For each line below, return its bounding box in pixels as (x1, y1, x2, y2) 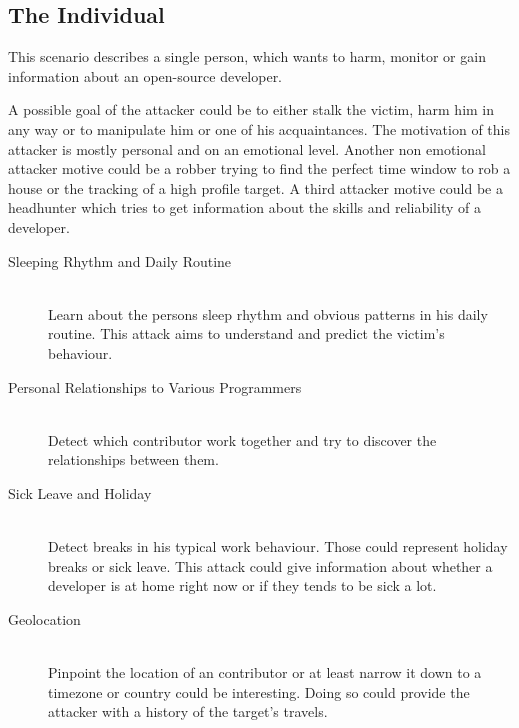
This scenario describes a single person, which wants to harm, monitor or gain (8, 46, 486, 67)
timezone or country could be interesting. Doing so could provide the (48, 681, 470, 702)
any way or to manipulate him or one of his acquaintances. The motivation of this (8, 118, 510, 139)
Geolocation (8, 608, 81, 629)
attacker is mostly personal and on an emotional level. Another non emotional (8, 138, 486, 159)
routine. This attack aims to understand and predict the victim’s (48, 323, 445, 344)
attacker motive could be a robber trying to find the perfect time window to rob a (8, 158, 511, 179)
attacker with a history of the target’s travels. (48, 701, 328, 722)
